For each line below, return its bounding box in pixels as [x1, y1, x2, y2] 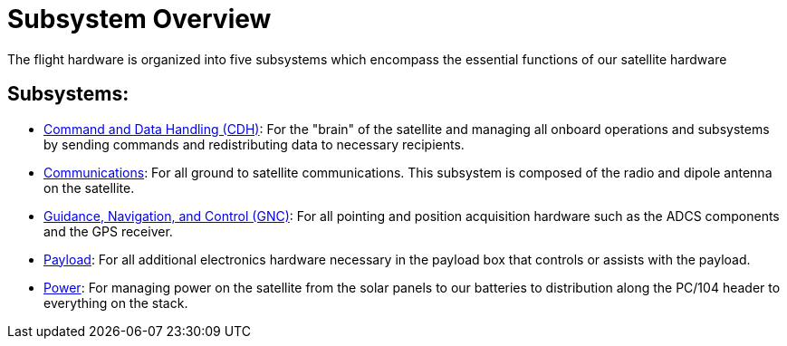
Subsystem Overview [7, 4, 272, 34]
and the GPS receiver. [43, 223, 173, 239]
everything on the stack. [43, 294, 188, 311]
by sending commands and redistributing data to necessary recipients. [43, 136, 465, 152]
